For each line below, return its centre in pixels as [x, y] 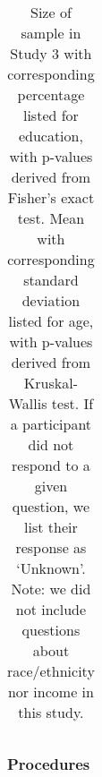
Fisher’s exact [51, 197]
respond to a [51, 465]
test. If [72, 403]
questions [51, 630]
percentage [51, 94]
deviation [51, 300]
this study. [51, 712]
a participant [51, 424]
